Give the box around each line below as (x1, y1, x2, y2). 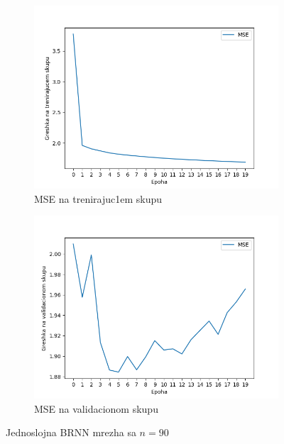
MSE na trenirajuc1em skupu (34, 191, 163, 206)
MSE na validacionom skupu (34, 401, 158, 416)
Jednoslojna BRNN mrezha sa (6, 425, 136, 440)
